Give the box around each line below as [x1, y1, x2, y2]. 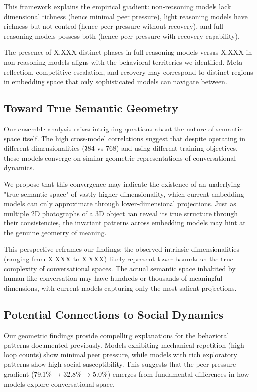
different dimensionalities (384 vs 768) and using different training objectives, [4, 143, 238, 153]
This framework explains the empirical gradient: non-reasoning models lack [4, 1, 231, 11]
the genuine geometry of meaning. [4, 227, 107, 237]
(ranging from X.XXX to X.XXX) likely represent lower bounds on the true [4, 254, 233, 264]
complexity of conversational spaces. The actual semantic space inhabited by [4, 263, 236, 273]
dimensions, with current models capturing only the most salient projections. [4, 282, 237, 293]
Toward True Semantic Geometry [4, 100, 178, 116]
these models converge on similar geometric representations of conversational [4, 152, 236, 163]
